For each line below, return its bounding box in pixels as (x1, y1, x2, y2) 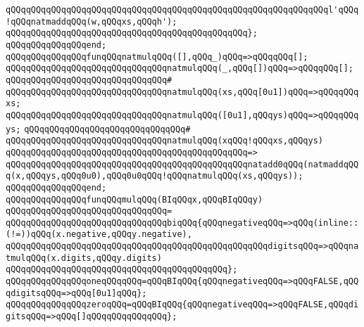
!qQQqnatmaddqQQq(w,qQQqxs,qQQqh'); (6, 16, 177, 27)
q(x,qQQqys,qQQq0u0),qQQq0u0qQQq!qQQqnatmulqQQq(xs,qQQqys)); (6, 171, 303, 181)
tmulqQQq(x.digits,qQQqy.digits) (6, 252, 162, 263)
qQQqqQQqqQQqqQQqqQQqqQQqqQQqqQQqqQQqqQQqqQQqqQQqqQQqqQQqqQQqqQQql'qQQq (6, 5, 359, 15)
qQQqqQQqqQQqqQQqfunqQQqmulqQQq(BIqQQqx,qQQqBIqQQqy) (6, 194, 263, 205)
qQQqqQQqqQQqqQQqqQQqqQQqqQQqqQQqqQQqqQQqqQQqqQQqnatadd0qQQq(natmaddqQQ (6, 159, 359, 169)
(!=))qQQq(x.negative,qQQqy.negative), (6, 229, 192, 240)
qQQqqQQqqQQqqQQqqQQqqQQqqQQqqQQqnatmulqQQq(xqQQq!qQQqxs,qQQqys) (6, 136, 324, 146)
